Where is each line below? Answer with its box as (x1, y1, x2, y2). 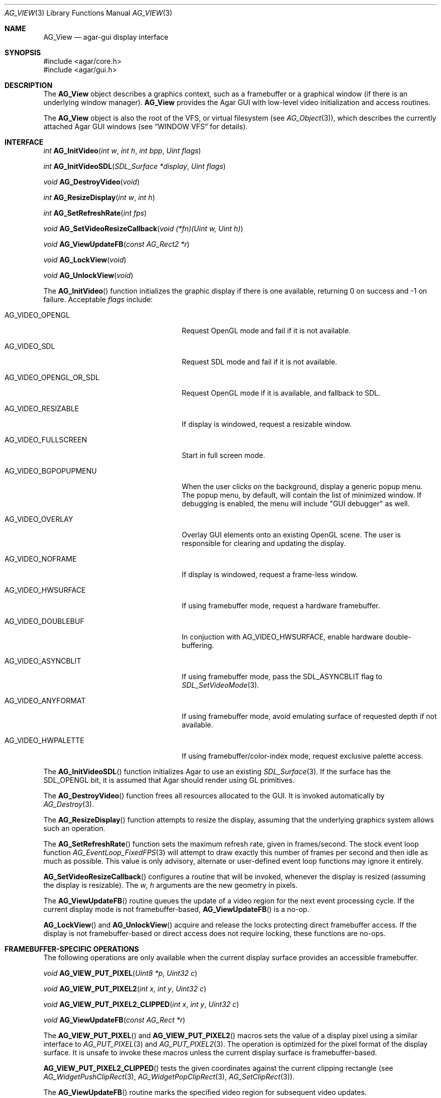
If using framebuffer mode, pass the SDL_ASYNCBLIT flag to (182, 672, 383, 681)
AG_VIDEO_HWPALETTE (5, 736, 84, 745)
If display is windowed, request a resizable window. (182, 420, 352, 428)
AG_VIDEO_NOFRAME (5, 555, 77, 563)
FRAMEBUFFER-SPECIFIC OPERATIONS (5, 945, 139, 953)
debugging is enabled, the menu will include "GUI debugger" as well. (182, 499, 410, 508)
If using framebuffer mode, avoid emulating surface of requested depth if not (182, 712, 437, 720)
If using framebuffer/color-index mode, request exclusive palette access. (182, 752, 423, 760)
